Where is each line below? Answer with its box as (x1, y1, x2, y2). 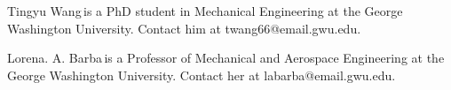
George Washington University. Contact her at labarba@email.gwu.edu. (7, 65, 396, 84)
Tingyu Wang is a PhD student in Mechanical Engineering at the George (7, 2, 403, 19)
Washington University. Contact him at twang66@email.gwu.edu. (7, 19, 361, 37)
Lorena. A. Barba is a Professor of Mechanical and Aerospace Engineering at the (7, 49, 445, 67)
